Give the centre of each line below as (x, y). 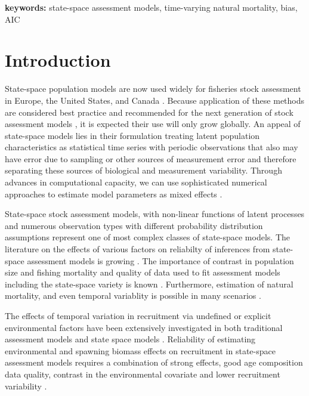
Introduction (58, 60)
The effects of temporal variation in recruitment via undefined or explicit (138, 315)
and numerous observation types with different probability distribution (134, 225)
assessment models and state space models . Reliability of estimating (130, 339)
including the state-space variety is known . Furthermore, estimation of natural (149, 284)
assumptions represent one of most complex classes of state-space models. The (147, 237)
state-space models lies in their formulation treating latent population (132, 135)
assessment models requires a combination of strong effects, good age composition (154, 362)
